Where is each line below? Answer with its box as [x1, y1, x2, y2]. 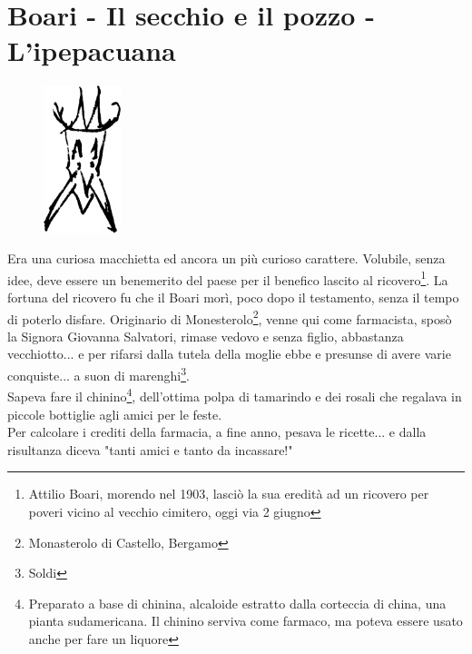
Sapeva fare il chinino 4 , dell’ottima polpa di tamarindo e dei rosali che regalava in [7, 384, 462, 405]
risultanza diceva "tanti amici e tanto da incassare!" [7, 440, 293, 459]
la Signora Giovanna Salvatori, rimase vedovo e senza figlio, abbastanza [7, 326, 404, 345]
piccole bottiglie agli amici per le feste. [7, 404, 222, 423]
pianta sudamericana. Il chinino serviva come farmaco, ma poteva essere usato [28, 611, 463, 630]
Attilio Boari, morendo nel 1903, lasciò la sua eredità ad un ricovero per [28, 484, 429, 503]
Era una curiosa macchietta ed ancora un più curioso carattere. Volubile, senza [7, 249, 446, 268]
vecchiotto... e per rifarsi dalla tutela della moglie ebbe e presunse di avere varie [7, 344, 451, 363]
